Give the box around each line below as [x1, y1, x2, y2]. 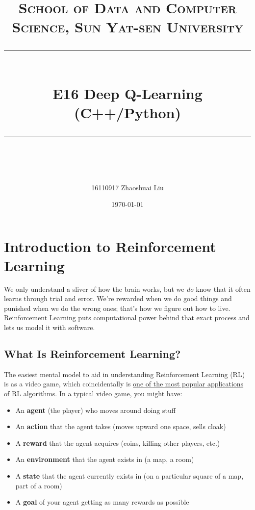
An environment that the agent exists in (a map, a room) [15, 454, 194, 464]
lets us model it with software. [4, 322, 95, 332]
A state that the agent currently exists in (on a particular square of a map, [15, 470, 244, 481]
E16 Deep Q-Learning [52, 83, 203, 103]
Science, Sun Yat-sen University [12, 17, 243, 37]
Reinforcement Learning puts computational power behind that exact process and [4, 312, 250, 323]
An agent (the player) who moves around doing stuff [15, 405, 176, 415]
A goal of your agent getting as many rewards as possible [15, 497, 189, 507]
